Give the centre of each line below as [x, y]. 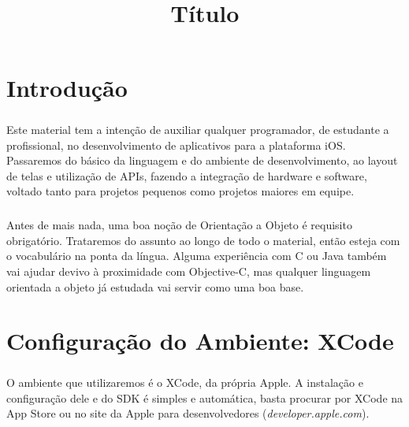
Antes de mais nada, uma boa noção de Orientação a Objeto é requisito [179, 225]
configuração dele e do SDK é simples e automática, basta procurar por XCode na [205, 397]
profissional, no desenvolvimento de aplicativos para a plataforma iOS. [176, 145]
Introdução [67, 88]
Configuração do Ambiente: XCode [200, 341]
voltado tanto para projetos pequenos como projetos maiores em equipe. [180, 191]
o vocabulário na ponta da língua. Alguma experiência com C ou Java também [197, 256]
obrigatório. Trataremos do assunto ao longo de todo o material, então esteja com [203, 240]
